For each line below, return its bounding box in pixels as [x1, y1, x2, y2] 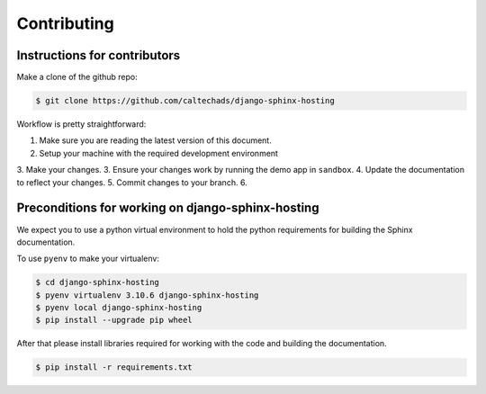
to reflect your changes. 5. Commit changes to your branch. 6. [16, 176, 247, 188]
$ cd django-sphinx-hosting [35, 277, 159, 288]
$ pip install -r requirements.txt [35, 363, 193, 372]
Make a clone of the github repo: [16, 72, 139, 83]
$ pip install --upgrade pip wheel [35, 315, 193, 326]
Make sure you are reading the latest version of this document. [39, 135, 272, 146]
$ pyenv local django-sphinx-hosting [35, 302, 202, 313]
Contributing [16, 13, 114, 33]
